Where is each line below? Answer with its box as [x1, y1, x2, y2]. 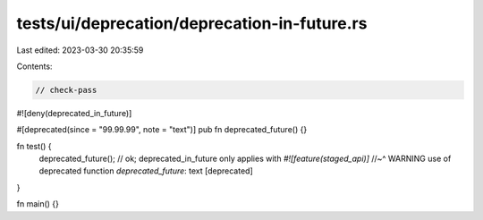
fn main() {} [16, 199, 60, 209]
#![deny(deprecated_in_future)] [16, 107, 132, 118]
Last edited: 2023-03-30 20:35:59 [16, 45, 144, 55]
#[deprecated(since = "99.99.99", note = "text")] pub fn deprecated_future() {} [16, 124, 308, 135]
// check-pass [35, 85, 97, 95]
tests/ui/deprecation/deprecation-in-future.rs [16, 13, 368, 33]
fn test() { [16, 140, 53, 151]
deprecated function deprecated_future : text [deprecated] [38, 165, 254, 176]
